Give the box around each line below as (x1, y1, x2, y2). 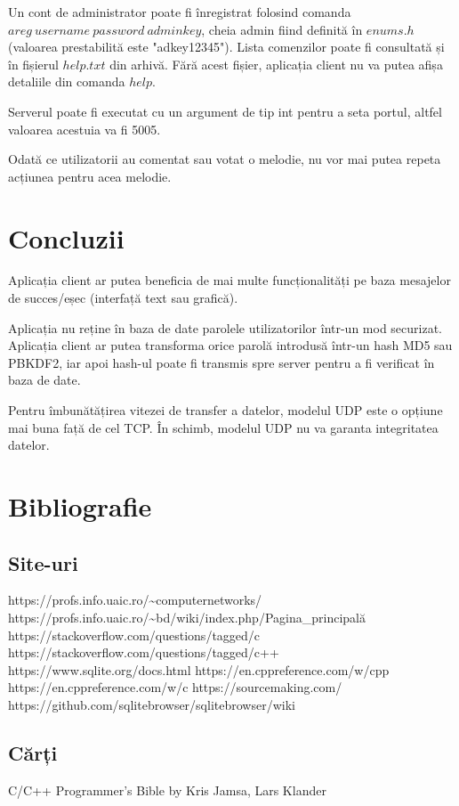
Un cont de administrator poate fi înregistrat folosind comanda (8, 3, 351, 20)
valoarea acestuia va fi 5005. (8, 119, 161, 138)
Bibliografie (8, 488, 152, 524)
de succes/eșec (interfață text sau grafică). (8, 289, 238, 307)
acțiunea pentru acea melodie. (8, 167, 172, 185)
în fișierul (8, 54, 59, 73)
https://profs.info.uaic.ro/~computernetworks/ (8, 590, 262, 609)
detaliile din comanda (8, 72, 125, 91)
